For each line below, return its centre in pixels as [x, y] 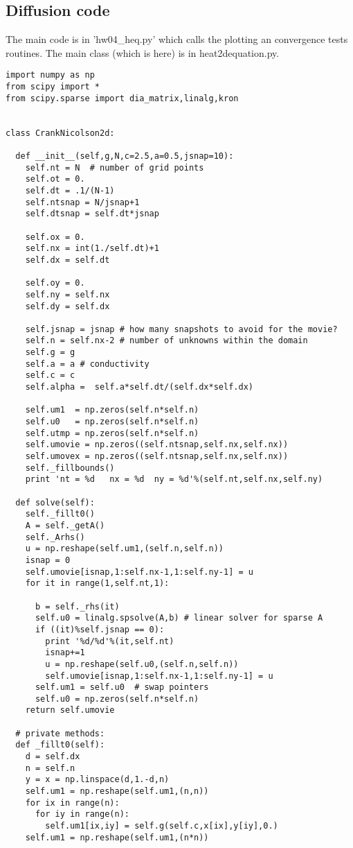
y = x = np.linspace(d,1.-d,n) [97, 780]
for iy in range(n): [82, 814]
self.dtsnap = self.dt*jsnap [92, 214]
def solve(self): [55, 502]
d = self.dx [53, 757]
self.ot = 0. [55, 179]
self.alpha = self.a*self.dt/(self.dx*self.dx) [139, 387]
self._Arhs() [55, 537]
